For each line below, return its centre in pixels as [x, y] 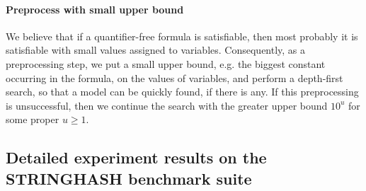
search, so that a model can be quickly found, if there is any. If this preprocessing [182, 92]
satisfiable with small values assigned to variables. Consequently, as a [156, 50]
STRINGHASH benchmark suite [129, 178]
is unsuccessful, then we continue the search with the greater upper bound [167, 105]
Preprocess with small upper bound [95, 9]
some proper [33, 119]
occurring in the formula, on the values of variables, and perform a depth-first [175, 77]
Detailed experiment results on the [136, 157]
